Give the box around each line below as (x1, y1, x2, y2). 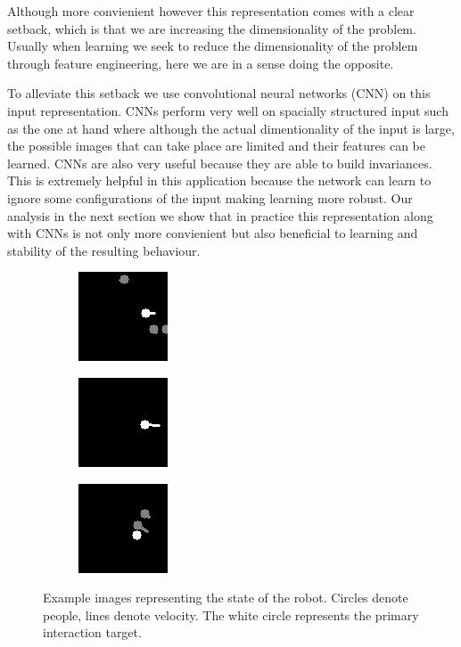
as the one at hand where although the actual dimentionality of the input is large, (7, 119, 455, 137)
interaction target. (43, 623, 142, 642)
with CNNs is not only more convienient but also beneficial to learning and (7, 224, 418, 242)
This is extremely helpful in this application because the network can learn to (7, 171, 432, 190)
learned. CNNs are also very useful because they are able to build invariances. (7, 153, 432, 172)
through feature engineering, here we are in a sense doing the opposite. (7, 53, 394, 72)
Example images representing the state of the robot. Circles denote (43, 588, 408, 607)
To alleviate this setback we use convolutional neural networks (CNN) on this (7, 84, 431, 102)
